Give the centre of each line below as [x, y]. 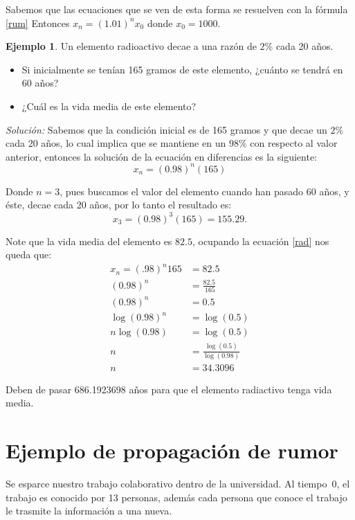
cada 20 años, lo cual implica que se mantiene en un [116, 143]
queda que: [29, 254]
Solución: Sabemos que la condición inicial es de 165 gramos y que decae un [166, 129]
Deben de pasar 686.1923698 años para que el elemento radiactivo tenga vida [169, 389]
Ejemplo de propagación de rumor [172, 450]
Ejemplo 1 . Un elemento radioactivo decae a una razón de [131, 46]
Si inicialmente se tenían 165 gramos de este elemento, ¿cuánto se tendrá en [182, 69]
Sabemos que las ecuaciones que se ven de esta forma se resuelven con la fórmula [177, 9]
